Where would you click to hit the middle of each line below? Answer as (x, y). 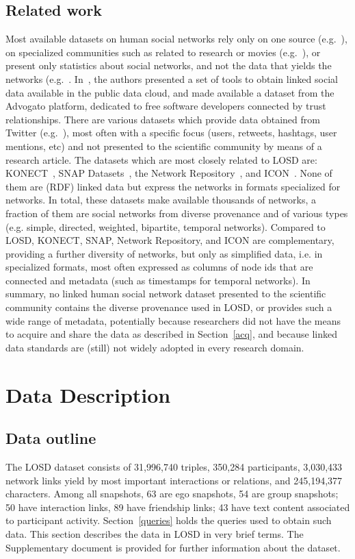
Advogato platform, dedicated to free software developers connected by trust (166, 106)
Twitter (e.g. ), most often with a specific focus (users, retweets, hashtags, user (171, 133)
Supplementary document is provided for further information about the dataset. (173, 547)
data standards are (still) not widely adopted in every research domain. (155, 347)
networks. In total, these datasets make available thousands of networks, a (161, 200)
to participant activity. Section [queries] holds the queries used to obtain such (169, 520)
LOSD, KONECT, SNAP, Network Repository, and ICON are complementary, (170, 240)
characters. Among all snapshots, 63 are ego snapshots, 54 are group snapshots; (172, 494)
